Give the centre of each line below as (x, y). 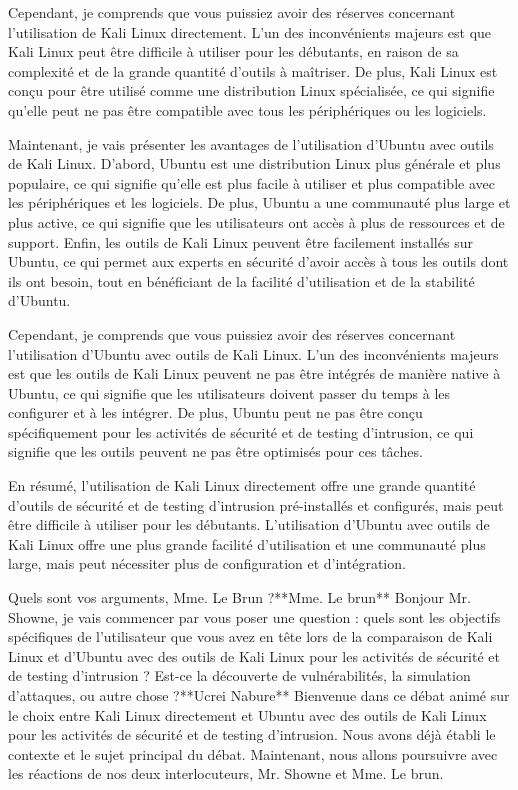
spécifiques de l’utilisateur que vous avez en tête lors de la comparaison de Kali (250, 636)
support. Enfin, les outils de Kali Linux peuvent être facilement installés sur (240, 241)
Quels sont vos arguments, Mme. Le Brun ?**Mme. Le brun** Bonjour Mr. (239, 597)
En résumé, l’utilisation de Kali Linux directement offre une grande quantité (242, 485)
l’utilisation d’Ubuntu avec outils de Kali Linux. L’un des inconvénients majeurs (253, 353)
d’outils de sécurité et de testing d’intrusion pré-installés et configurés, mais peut (256, 504)
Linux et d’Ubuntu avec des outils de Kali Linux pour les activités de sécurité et (254, 655)
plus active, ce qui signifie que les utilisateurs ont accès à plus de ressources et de (256, 221)
